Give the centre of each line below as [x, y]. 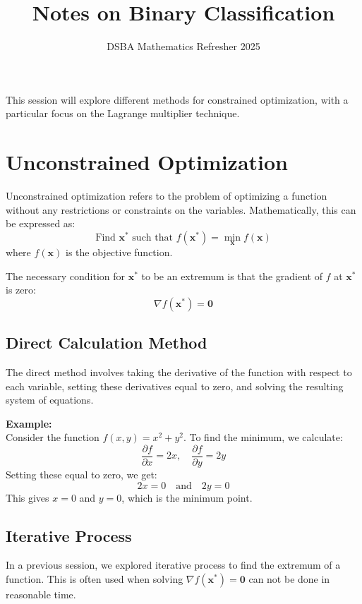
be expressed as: [41, 223]
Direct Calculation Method [107, 343]
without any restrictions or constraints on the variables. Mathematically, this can [181, 209]
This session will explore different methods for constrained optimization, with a [177, 99]
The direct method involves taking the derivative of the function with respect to [179, 372]
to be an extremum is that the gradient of [232, 276]
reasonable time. [41, 594]
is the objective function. [119, 252]
